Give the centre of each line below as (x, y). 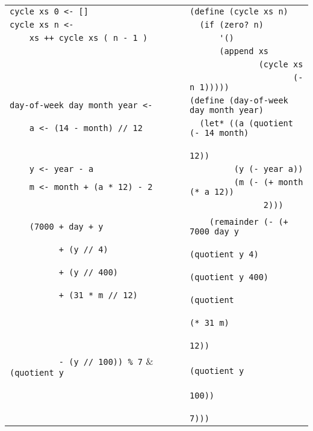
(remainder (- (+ (249, 222)
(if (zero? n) (231, 25)
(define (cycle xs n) (239, 11)
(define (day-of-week (239, 100)
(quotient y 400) (229, 277)
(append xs (244, 51)
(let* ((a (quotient (246, 123)
